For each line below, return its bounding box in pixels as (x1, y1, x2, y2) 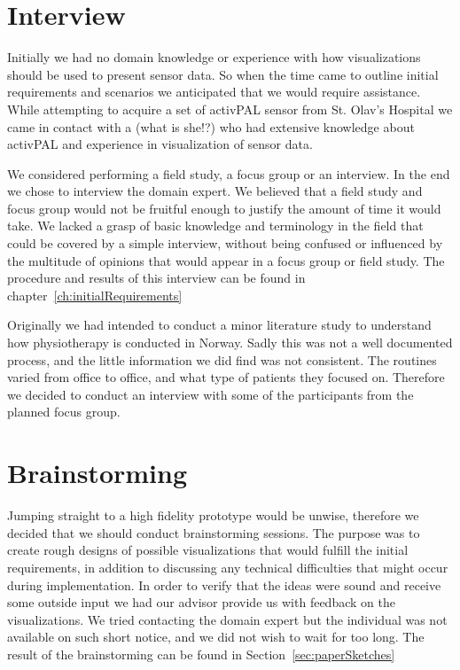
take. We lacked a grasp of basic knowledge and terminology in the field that (7, 216, 424, 235)
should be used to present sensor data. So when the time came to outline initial (7, 65, 439, 83)
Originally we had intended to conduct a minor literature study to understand (7, 316, 432, 334)
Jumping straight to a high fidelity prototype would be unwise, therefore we (7, 506, 419, 525)
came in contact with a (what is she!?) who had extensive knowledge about (7, 117, 415, 136)
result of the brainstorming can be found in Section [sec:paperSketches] (7, 644, 395, 663)
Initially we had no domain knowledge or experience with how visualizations (7, 48, 421, 66)
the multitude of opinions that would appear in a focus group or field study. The (7, 251, 445, 269)
